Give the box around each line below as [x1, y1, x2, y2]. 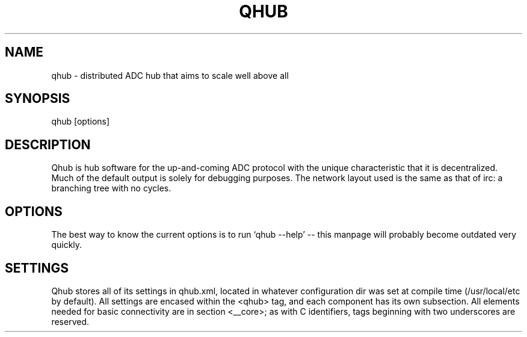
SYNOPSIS [5, 91, 70, 107]
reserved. [51, 316, 89, 327]
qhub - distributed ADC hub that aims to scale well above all [51, 70, 289, 81]
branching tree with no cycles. [51, 183, 171, 194]
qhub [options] [51, 116, 110, 127]
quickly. [51, 240, 82, 250]
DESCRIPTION [5, 137, 91, 152]
